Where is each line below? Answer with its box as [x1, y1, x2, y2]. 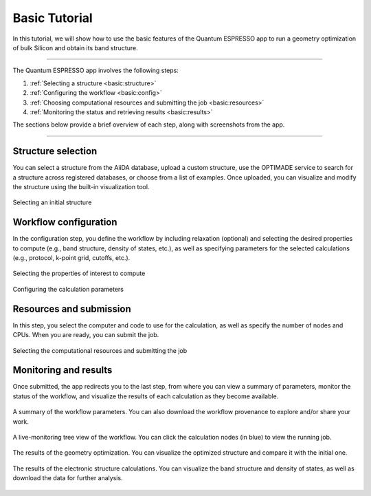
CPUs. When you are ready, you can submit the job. [12, 331, 159, 339]
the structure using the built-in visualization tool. [12, 182, 150, 191]
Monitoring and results [12, 365, 113, 376]
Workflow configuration [12, 217, 117, 228]
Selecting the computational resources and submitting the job [12, 346, 188, 354]
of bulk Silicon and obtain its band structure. [12, 43, 138, 52]
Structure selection [12, 145, 98, 158]
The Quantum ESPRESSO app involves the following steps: [12, 66, 179, 75]
